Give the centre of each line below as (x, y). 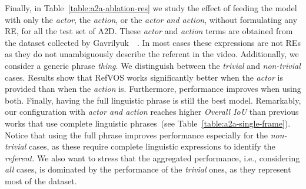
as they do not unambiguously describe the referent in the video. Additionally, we (152, 54)
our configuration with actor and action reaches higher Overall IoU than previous (152, 112)
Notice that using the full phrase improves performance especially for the (136, 135)
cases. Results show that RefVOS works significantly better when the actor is (144, 77)
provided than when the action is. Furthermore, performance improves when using (153, 89)
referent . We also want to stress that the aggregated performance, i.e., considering (152, 157)
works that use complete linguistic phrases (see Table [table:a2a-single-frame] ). (148, 123)
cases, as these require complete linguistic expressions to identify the (152, 146)
